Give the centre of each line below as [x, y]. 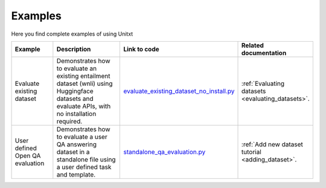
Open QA [28, 155]
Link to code [141, 49]
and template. [76, 174]
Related [253, 45]
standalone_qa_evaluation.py [165, 152]
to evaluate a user [82, 137]
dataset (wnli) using [85, 83]
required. [69, 121]
